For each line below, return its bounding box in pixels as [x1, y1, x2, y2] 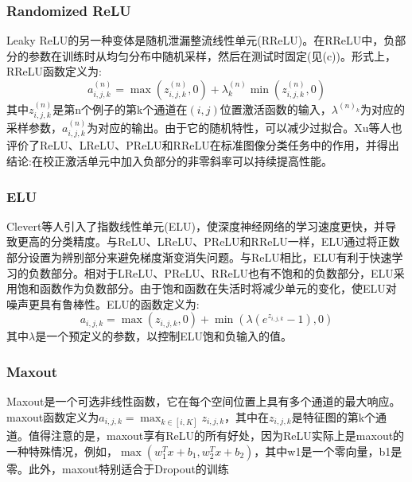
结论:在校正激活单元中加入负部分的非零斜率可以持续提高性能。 [6, 153, 332, 169]
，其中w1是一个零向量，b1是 [254, 442, 402, 459]
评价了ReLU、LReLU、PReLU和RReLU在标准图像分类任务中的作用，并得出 [6, 137, 399, 154]
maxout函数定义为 [6, 408, 99, 425]
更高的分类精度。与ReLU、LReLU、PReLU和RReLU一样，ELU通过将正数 [17, 233, 400, 250]
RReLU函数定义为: [6, 63, 102, 80]
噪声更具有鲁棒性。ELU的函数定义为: [6, 295, 200, 312]
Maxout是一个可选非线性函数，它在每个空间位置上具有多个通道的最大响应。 [6, 393, 401, 410]
